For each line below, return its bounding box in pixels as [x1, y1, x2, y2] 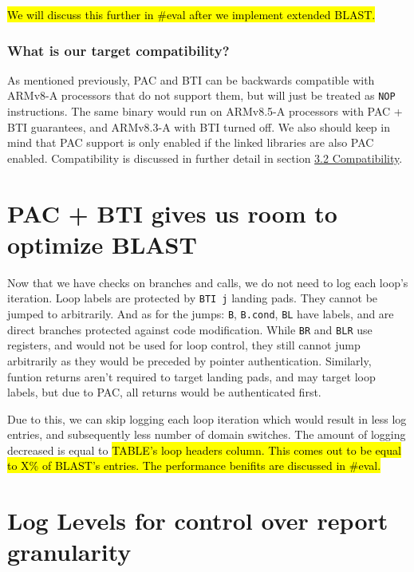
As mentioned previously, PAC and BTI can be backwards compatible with [7, 71, 375, 88]
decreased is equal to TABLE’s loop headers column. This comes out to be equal [7, 441, 401, 458]
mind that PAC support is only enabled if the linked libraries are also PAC [7, 134, 374, 151]
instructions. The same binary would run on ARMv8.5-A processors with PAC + [7, 103, 403, 120]
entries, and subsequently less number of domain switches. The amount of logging [7, 426, 406, 443]
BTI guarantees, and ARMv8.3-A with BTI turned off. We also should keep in [7, 118, 390, 135]
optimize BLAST [7, 227, 197, 260]
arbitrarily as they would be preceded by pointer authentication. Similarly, [7, 352, 372, 369]
